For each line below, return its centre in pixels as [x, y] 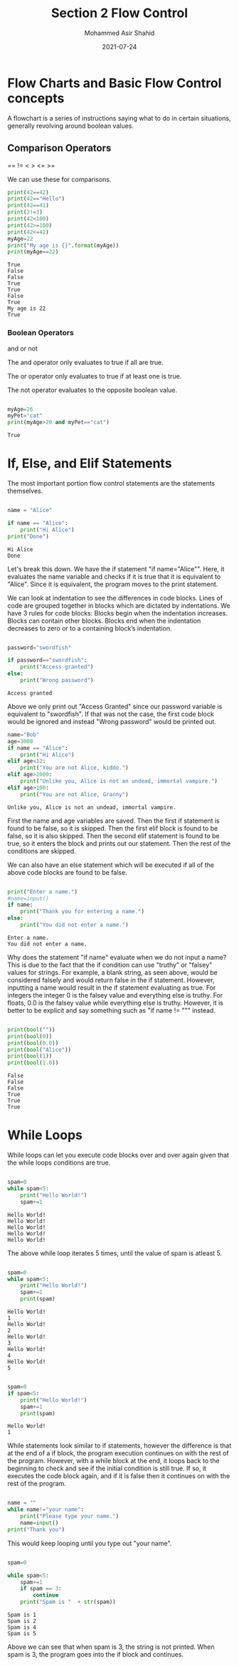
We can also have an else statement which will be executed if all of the [111, 865]
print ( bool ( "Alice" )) [39, 1050]
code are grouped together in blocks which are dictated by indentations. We [119, 606]
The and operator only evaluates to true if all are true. [85, 362]
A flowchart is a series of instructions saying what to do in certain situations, [119, 118]
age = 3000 [20, 741]
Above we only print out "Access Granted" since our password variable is [115, 706]
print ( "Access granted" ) [57, 667]
